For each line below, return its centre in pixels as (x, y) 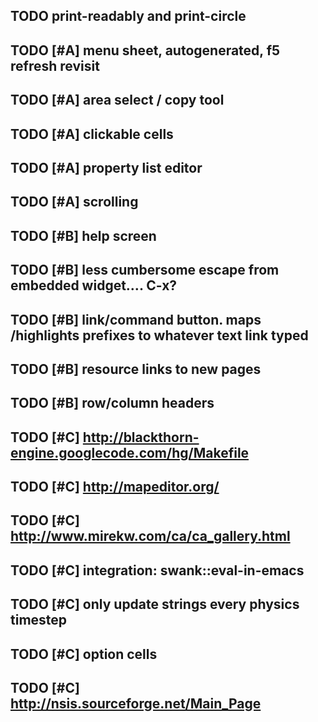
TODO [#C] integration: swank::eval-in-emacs (157, 570)
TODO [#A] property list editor (106, 167)
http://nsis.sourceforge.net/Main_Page (136, 704)
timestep (39, 620)
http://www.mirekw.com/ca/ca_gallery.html (150, 536)
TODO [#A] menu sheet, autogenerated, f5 (145, 50)
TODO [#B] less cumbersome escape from (145, 270)
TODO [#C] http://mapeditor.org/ (115, 487)
